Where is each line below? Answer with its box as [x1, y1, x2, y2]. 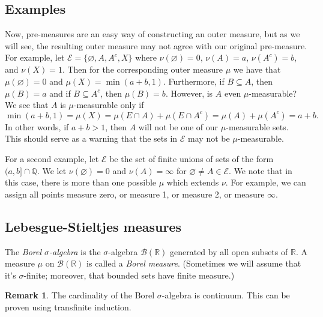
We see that [5, 98, 49, 111]
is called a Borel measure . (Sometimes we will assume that [86, 257, 301, 270]
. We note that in [229, 164, 292, 177]
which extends [166, 176, 219, 189]
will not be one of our [138, 120, 219, 133]
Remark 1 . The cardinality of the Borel [5, 289, 155, 301]
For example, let [5, 51, 65, 64]
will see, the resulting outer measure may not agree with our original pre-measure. [5, 39, 307, 52]
